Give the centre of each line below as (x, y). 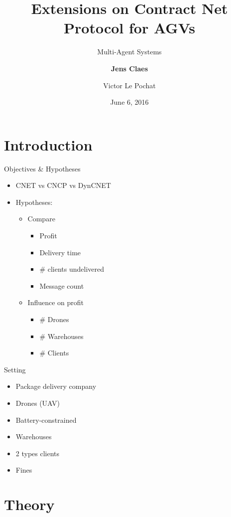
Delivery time (60, 252)
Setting (15, 369)
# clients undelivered (72, 269)
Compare (41, 219)
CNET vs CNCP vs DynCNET (63, 185)
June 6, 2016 (129, 102)
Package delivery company (56, 386)
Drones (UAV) (38, 403)
